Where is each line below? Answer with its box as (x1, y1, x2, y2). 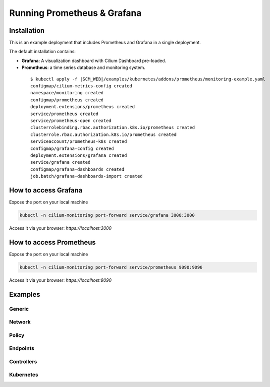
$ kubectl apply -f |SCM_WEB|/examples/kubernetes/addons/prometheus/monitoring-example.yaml (30, 76, 266, 82)
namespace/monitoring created (30, 90, 104, 96)
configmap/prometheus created (30, 97, 104, 103)
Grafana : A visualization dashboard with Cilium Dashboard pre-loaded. (21, 58, 166, 64)
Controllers (9, 358, 37, 365)
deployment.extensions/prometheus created (30, 104, 135, 110)
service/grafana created (30, 159, 91, 165)
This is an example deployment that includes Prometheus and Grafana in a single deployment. (9, 40, 201, 46)
